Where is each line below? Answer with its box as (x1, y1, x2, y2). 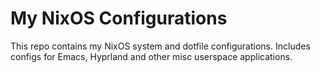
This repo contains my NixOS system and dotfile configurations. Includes (10, 40, 311, 52)
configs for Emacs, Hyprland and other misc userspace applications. (10, 50, 293, 62)
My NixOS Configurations (10, 7, 228, 30)
